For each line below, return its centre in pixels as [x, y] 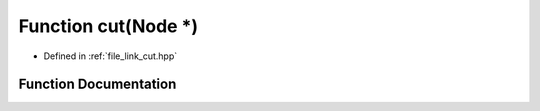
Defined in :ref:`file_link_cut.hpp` [110, 56]
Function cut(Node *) [108, 26]
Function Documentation [97, 84]
